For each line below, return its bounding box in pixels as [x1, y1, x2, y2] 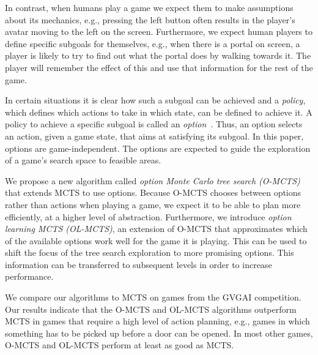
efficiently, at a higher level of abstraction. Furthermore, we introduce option [5, 210, 292, 223]
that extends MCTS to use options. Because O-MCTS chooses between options [5, 186, 301, 199]
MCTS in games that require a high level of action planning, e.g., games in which [5, 315, 310, 327]
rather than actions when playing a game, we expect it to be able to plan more [5, 198, 301, 211]
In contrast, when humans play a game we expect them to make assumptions [5, 1, 294, 13]
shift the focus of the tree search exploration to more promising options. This [5, 246, 294, 259]
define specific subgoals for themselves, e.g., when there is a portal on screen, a [5, 37, 300, 50]
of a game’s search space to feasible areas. [5, 154, 161, 166]
